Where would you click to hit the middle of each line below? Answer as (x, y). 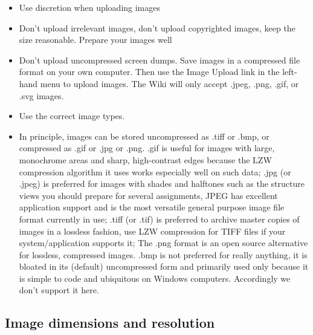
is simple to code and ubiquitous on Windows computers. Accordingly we (155, 278)
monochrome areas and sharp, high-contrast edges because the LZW (145, 159)
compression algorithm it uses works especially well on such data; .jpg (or (155, 171)
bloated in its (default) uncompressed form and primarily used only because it (164, 266)
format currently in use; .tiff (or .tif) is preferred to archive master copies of (159, 219)
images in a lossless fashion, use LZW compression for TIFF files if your (152, 231)
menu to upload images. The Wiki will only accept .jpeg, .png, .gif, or (169, 83)
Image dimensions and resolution (110, 323)
